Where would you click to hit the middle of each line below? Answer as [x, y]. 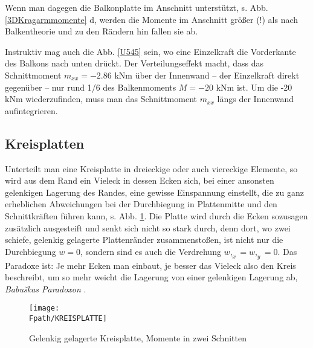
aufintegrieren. [31, 110]
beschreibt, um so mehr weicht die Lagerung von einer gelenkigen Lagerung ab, [151, 277]
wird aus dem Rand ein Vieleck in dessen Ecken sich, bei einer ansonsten [140, 180]
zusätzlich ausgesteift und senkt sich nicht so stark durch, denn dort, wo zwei [148, 227]
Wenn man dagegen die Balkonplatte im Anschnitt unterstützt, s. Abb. [137, 7]
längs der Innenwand [256, 99]
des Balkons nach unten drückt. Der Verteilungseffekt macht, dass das [134, 63]
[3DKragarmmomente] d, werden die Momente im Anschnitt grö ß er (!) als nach [152, 19]
